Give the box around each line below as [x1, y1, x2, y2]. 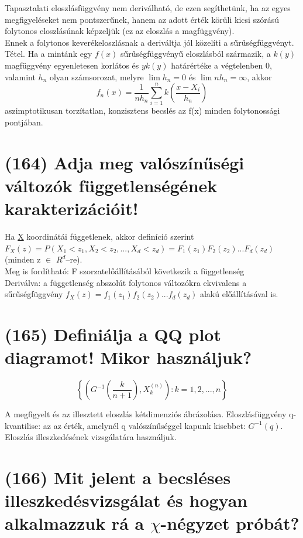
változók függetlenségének [5, 173, 218, 198]
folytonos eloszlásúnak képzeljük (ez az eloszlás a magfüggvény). [5, 25, 235, 37]
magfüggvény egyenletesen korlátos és [5, 59, 139, 71]
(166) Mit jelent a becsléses [5, 465, 231, 489]
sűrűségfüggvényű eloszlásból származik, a [120, 47, 271, 60]
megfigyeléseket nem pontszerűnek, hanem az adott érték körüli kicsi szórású [5, 13, 280, 25]
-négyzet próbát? [160, 511, 299, 535]
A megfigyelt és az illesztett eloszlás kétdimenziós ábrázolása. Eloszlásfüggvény [5, 408, 287, 420]
